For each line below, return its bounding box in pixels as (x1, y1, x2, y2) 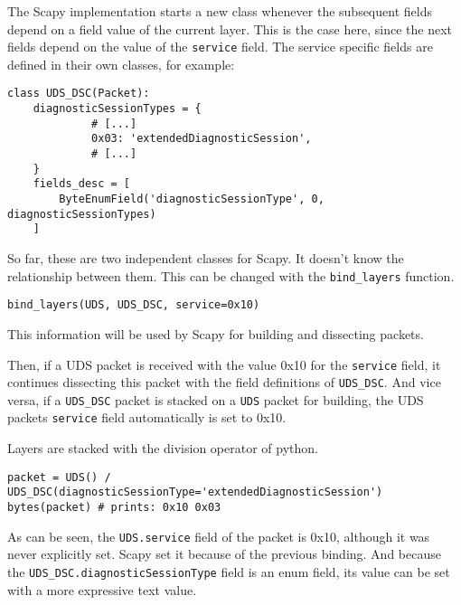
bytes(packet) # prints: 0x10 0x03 (7, 501, 221, 515)
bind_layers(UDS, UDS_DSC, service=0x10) (7, 298, 260, 312)
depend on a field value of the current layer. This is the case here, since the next (7, 19, 452, 38)
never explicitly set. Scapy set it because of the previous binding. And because (7, 544, 441, 563)
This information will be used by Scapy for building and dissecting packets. (7, 324, 424, 343)
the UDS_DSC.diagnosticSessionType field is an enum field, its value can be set (7, 562, 450, 581)
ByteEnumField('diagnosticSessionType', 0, (59, 193, 325, 206)
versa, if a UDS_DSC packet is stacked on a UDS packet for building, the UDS (7, 390, 424, 409)
